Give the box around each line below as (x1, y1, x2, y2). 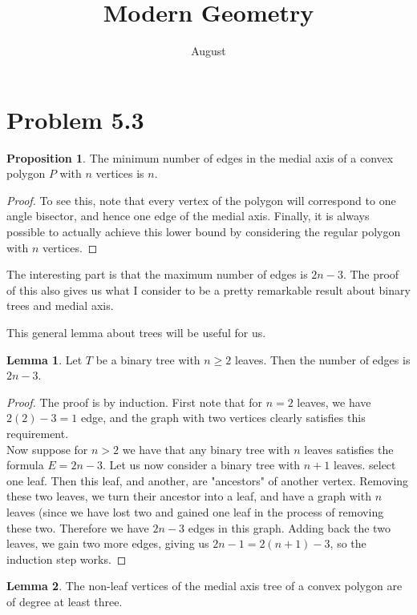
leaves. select (334, 456, 396, 473)
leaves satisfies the (304, 440, 394, 457)
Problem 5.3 (6, 102, 144, 135)
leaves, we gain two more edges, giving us (6, 535, 209, 552)
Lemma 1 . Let (6, 351, 83, 368)
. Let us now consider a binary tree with (102, 456, 301, 473)
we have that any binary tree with (122, 440, 290, 457)
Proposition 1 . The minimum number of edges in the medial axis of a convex (6, 149, 394, 166)
